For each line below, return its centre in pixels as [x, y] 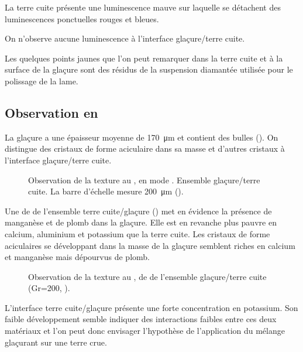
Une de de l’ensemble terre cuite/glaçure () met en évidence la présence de [138, 211]
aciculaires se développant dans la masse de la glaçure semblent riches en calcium [150, 245]
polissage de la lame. [42, 81]
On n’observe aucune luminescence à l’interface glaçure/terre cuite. [125, 38]
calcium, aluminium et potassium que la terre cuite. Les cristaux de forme [137, 233]
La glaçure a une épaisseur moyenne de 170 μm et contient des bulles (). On [142, 137]
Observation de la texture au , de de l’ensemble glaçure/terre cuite [147, 276]
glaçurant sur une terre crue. [56, 342]
